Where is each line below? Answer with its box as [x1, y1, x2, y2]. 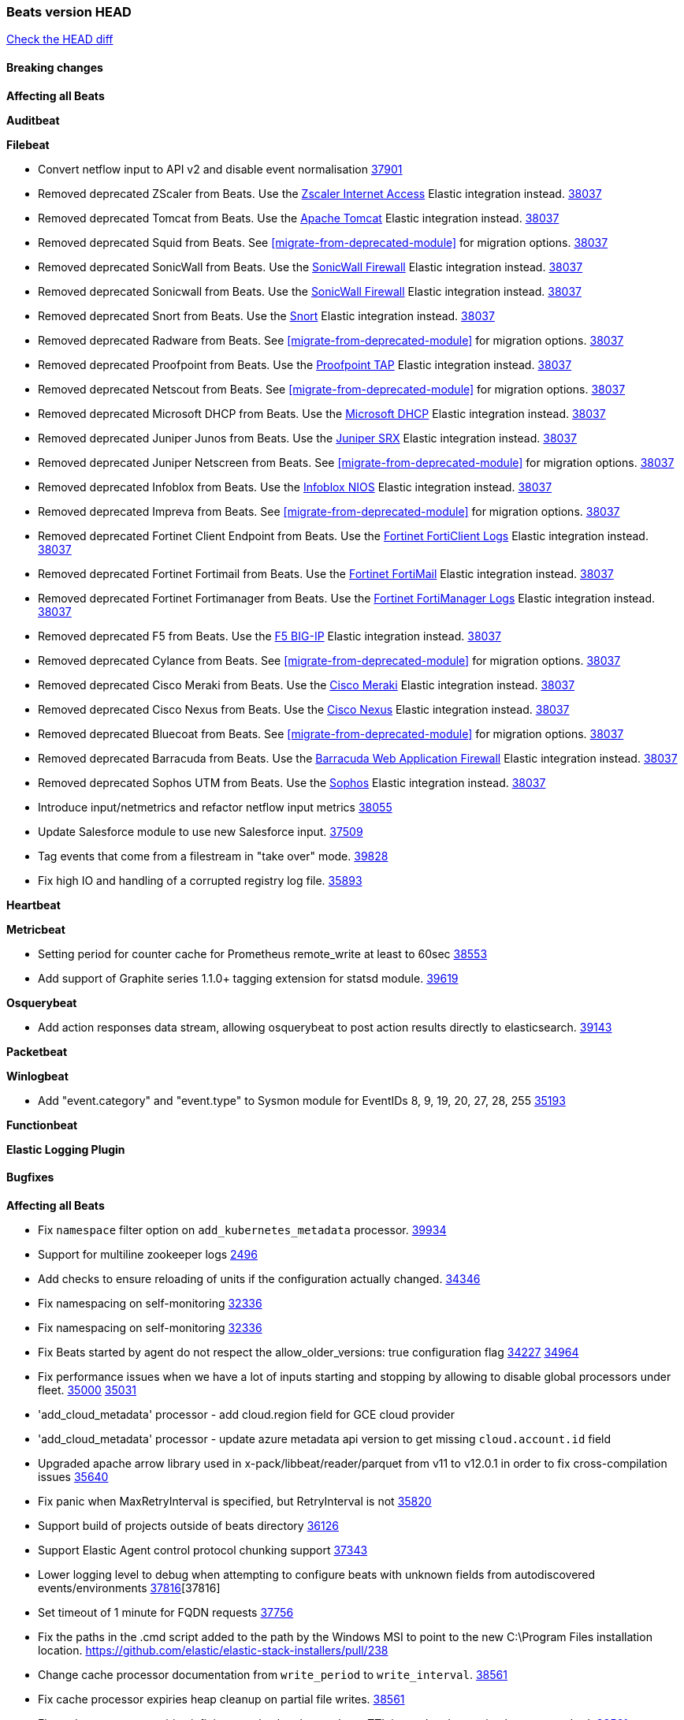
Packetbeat [6, 1044, 68, 1058]
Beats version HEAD [6, 4, 132, 20]
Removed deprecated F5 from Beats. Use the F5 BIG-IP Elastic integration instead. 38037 [38, 629, 501, 643]
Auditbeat [6, 113, 60, 127]
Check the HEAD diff [6, 32, 113, 47]
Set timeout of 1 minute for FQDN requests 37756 [38, 1605, 294, 1619]
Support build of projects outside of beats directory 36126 [38, 1518, 339, 1532]
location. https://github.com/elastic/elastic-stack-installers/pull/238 [38, 1643, 388, 1657]
